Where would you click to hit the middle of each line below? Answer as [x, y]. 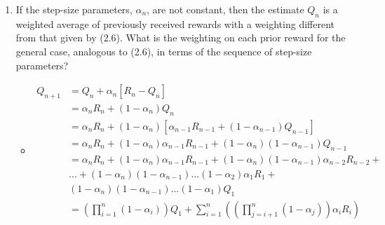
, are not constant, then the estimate [225, 9]
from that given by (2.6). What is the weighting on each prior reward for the [181, 37]
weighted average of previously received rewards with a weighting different [175, 23]
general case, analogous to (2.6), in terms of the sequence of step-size [164, 51]
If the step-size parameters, [74, 9]
